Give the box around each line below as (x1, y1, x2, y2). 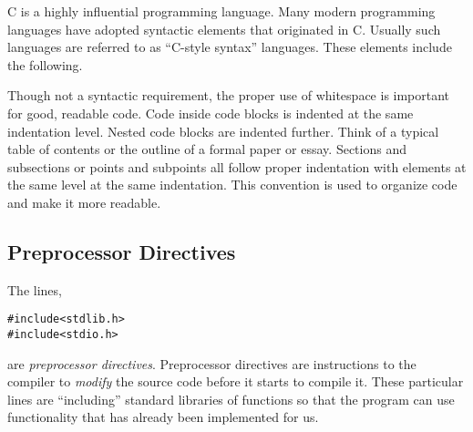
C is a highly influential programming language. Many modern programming (7, 2, 436, 20)
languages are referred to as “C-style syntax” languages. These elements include (7, 37, 452, 57)
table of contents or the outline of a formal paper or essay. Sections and (7, 139, 406, 159)
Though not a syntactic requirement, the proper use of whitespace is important (7, 86, 450, 105)
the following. (7, 55, 83, 74)
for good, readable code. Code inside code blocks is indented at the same (7, 103, 414, 122)
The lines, (7, 280, 62, 299)
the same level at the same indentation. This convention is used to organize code (7, 175, 458, 194)
